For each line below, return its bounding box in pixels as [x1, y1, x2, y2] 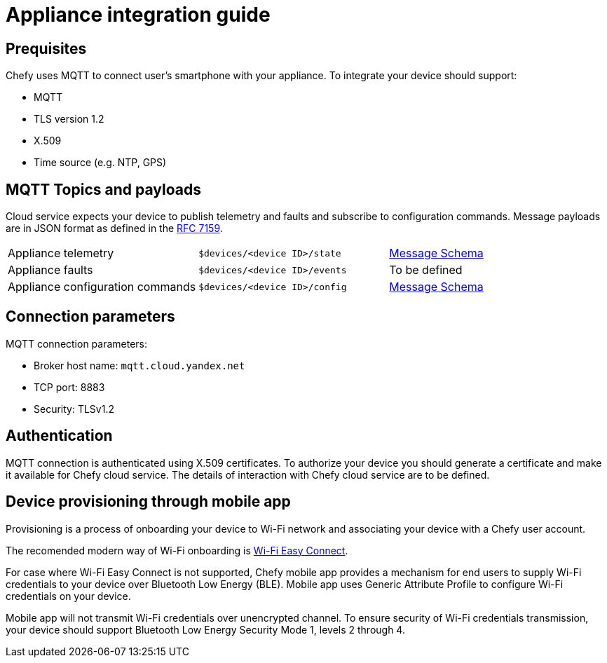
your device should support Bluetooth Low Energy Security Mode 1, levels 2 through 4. [6, 623, 405, 636]
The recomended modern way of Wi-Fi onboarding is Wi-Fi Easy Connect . [6, 544, 348, 556]
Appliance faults [8, 263, 93, 278]
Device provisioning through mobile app [6, 493, 291, 511]
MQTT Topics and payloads [6, 180, 201, 198]
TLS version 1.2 [34, 113, 104, 125]
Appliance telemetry [8, 246, 114, 261]
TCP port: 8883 [34, 381, 105, 393]
